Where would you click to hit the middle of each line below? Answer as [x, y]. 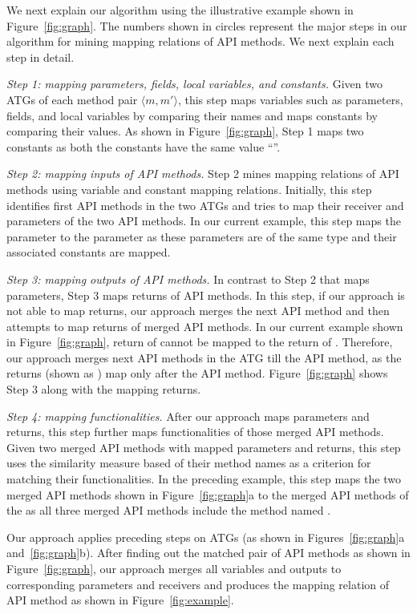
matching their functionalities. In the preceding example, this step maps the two [204, 479]
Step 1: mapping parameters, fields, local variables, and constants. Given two [195, 84]
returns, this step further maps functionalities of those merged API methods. [195, 432]
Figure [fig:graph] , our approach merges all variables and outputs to [174, 568]
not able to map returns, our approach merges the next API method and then [198, 311]
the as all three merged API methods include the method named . [169, 510]
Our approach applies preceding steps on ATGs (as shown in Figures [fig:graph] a [206, 537]
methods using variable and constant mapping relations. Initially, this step [189, 189]
